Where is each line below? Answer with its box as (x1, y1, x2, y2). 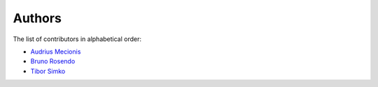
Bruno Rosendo (30, 57, 76, 65)
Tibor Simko (30, 67, 66, 75)
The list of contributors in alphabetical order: (13, 35, 142, 43)
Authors (13, 10, 62, 26)
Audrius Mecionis (30, 47, 81, 56)
